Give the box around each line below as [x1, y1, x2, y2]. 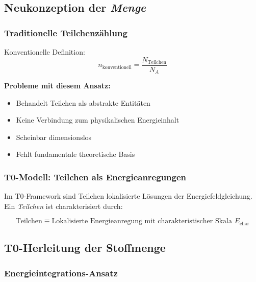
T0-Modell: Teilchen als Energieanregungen [4, 171, 187, 183]
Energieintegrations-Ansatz [4, 266, 118, 279]
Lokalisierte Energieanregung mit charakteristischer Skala [52, 218, 232, 225]
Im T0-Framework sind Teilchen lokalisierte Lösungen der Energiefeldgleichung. [4, 191, 252, 201]
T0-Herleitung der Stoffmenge [4, 240, 166, 255]
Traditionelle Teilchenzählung [4, 26, 127, 39]
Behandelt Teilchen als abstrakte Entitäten [16, 97, 150, 108]
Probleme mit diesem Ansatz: [4, 80, 111, 91]
